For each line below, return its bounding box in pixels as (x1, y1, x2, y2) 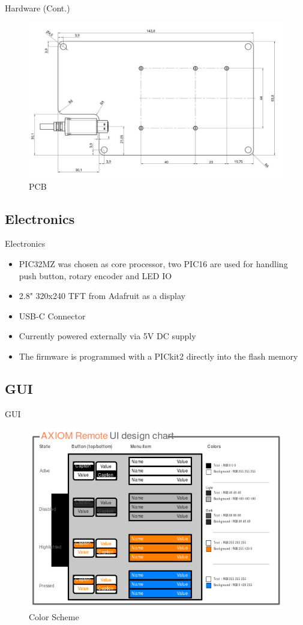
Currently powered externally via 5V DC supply (19, 330, 196, 342)
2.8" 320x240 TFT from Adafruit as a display (19, 289, 185, 302)
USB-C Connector (19, 309, 86, 322)
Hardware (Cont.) (5, 2, 70, 14)
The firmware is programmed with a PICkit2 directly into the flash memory (19, 349, 298, 362)
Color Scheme (29, 610, 79, 623)
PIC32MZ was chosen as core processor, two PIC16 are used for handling (19, 257, 288, 270)
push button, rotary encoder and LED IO (19, 269, 172, 282)
